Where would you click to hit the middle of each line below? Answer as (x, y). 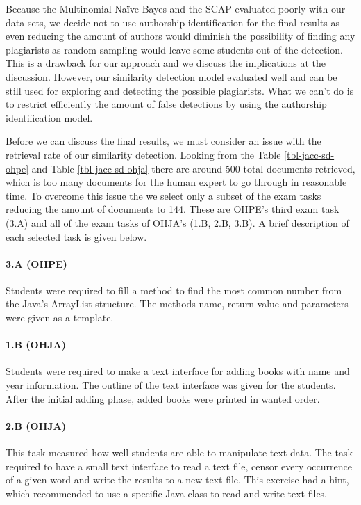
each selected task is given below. (76, 236)
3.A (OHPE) (36, 263)
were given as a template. (60, 318)
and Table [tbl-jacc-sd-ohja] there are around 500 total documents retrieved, (193, 168)
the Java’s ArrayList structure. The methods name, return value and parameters (177, 304)
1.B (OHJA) (36, 345)
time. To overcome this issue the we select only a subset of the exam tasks (163, 195)
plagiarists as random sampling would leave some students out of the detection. (174, 49)
